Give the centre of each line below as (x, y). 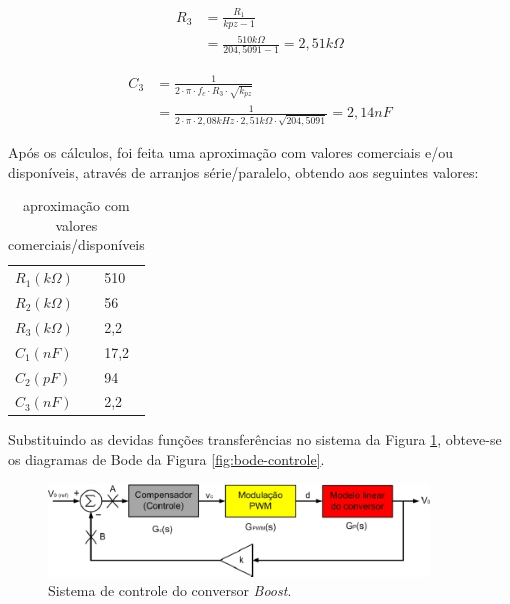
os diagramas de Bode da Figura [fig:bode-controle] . (166, 459)
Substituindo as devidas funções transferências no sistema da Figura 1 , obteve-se (255, 439)
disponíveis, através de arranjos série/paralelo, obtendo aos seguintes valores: (243, 171)
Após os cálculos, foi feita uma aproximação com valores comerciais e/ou (230, 151)
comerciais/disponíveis (76, 244)
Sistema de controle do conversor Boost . (170, 590)
